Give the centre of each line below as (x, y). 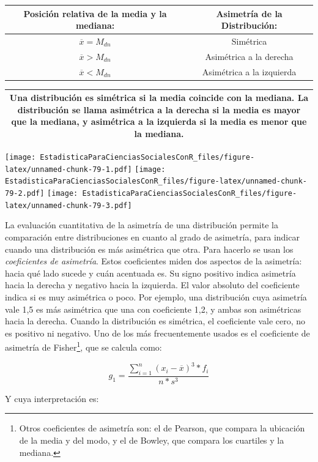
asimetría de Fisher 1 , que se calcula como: (83, 346)
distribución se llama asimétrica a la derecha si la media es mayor (159, 109)
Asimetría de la (249, 13)
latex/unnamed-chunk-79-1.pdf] (68, 169)
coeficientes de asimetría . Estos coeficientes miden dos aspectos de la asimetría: (153, 261)
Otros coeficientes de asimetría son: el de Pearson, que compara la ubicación (162, 428)
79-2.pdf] (25, 194)
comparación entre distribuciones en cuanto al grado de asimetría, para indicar (152, 237)
